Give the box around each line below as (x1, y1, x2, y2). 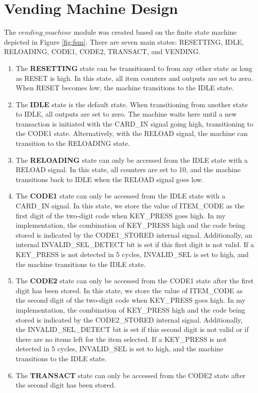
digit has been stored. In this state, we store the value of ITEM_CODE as (15, 285, 243, 295)
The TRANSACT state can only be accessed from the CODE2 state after (15, 370, 246, 380)
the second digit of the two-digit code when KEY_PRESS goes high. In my (15, 295, 246, 305)
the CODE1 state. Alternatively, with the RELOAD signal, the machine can (15, 128, 248, 138)
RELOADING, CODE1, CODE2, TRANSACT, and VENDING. (4, 46, 200, 57)
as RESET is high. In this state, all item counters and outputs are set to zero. (15, 72, 253, 83)
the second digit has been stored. (15, 380, 116, 390)
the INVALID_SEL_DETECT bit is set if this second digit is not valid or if (15, 324, 249, 334)
